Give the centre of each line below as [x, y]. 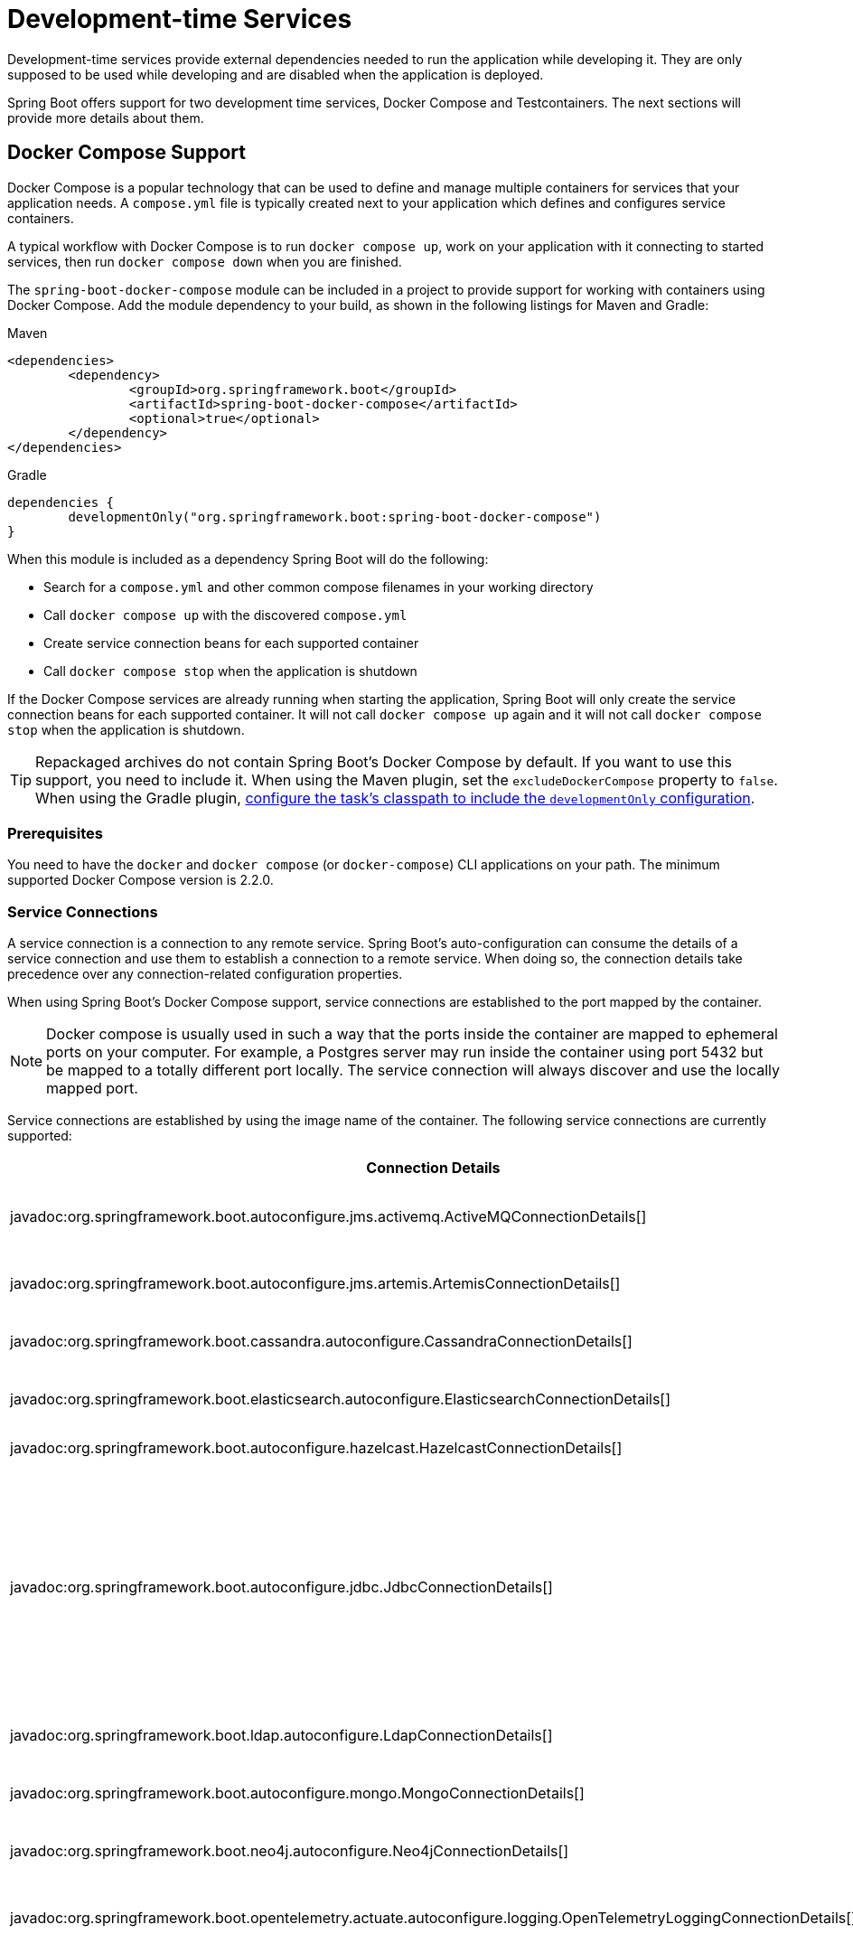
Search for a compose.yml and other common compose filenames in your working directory [319, 587]
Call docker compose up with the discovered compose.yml [225, 615]
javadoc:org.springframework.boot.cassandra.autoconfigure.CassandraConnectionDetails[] [321, 1342]
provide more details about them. [106, 117]
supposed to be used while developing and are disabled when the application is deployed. [276, 74]
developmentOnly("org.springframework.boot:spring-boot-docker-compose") [335, 516]
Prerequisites [55, 833]
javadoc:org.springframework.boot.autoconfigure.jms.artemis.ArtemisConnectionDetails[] [315, 1284]
